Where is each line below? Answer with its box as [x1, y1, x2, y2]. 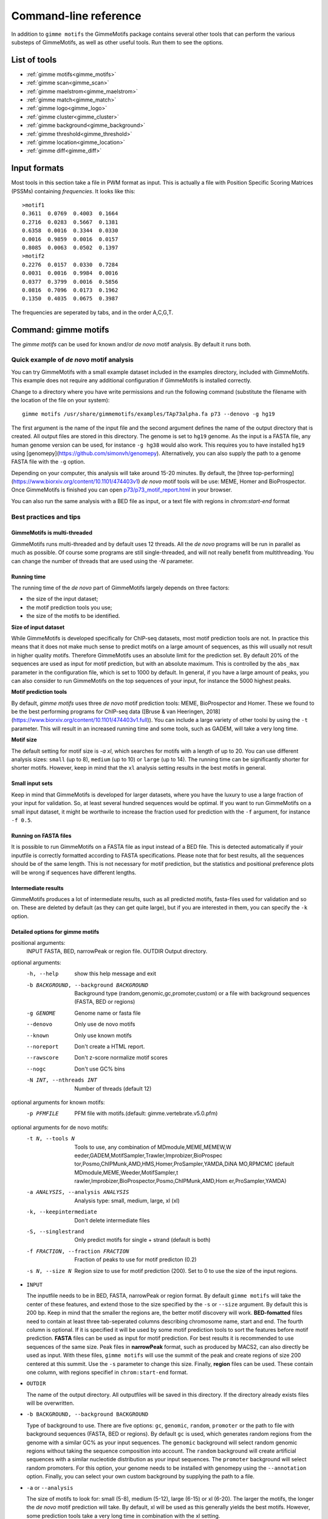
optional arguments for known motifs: [11, 1099, 106, 1106]
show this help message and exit [74, 970, 156, 978]
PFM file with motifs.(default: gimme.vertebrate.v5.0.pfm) [74, 1109, 218, 1117]
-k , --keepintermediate [26, 1209, 97, 1215]
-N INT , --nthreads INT [26, 1077, 97, 1084]
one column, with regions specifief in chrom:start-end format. [26, 1368, 188, 1376]
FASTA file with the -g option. [11, 458, 86, 465]
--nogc [26, 1065, 46, 1072]
